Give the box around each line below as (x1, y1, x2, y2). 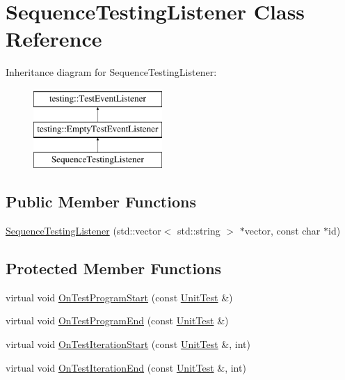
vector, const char (244, 223, 321, 238)
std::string (177, 223, 220, 238)
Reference (6, 24, 102, 53)
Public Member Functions (6, 191, 196, 212)
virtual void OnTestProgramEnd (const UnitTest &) (6, 313, 229, 328)
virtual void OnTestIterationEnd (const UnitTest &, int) (6, 360, 246, 374)
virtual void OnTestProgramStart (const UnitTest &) (6, 290, 233, 304)
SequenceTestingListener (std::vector (6, 223, 161, 238)
